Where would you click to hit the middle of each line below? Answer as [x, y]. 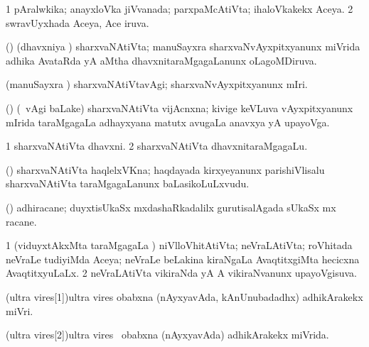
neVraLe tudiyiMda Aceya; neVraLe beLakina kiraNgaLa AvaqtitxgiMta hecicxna [183, 259]
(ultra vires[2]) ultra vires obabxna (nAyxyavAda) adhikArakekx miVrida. [167, 335]
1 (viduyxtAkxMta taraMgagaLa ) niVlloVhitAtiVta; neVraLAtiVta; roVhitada [179, 245]
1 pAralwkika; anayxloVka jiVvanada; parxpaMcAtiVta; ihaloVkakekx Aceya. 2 [180, 9]
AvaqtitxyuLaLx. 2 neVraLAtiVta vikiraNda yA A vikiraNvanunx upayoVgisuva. [181, 273]
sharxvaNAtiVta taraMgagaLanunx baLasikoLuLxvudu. [128, 183]
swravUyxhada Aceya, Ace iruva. [77, 22]
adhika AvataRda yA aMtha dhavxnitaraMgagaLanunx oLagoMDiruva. [161, 60]
